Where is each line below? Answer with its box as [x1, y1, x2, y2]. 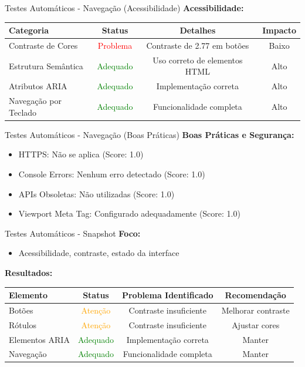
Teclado [9, 106, 37, 118]
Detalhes [179, 24, 216, 36]
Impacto [262, 24, 296, 36]
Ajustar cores [232, 318, 280, 331]
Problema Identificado [121, 289, 213, 301]
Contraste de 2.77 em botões [146, 39, 249, 51]
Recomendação [225, 289, 286, 301]
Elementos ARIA [9, 333, 70, 345]
